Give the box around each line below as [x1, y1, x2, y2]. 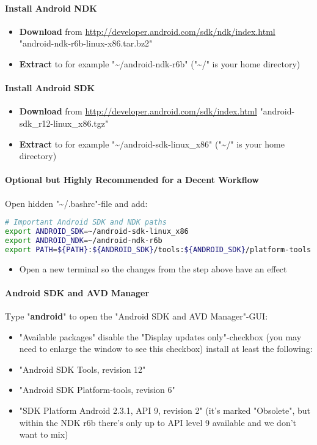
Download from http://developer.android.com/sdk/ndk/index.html [19, 24, 275, 37]
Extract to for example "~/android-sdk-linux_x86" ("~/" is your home [19, 137, 285, 150]
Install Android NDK [5, 1, 97, 14]
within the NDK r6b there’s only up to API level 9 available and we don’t [19, 416, 297, 428]
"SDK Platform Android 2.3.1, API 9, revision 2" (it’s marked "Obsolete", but [19, 404, 310, 416]
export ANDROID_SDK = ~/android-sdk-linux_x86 [5, 227, 189, 236]
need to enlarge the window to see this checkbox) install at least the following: [19, 342, 313, 355]
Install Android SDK [5, 81, 95, 94]
